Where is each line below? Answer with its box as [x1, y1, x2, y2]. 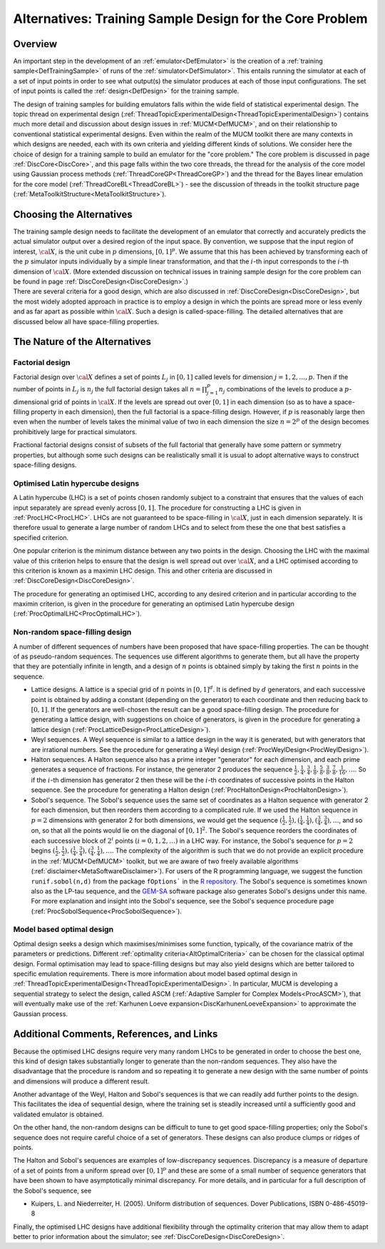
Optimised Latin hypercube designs [13, 478, 140, 488]
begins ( [31, 846, 56, 855]
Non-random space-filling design [13, 627, 132, 637]
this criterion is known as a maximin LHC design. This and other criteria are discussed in [13, 566, 272, 575]
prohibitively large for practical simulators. [13, 427, 138, 436]
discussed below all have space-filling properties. [13, 317, 160, 326]
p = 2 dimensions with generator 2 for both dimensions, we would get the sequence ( [31, 816, 283, 824]
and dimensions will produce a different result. [13, 1077, 150, 1085]
